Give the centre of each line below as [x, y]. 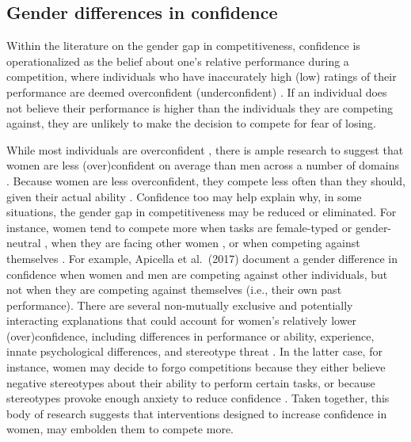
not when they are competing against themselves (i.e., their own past [174, 290]
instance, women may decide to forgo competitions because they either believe [196, 367]
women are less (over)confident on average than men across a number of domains [203, 165]
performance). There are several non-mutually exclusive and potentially [180, 305]
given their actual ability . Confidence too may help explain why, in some [184, 196]
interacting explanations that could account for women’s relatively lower [182, 320]
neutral [24, 243]
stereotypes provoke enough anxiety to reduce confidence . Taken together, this [198, 398]
